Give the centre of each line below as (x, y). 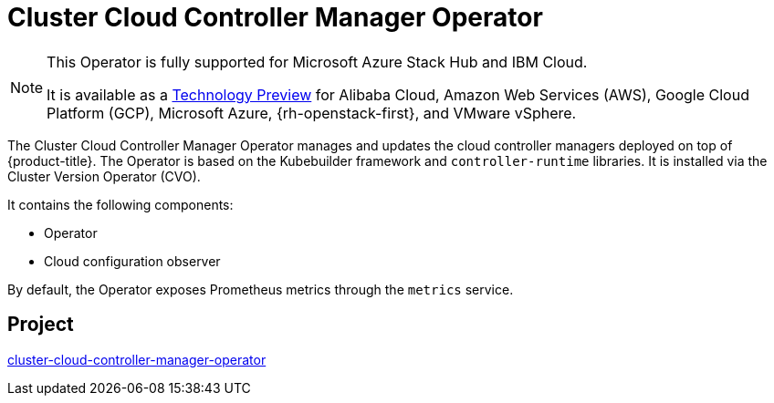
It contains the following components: (120, 204)
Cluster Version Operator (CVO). (104, 176)
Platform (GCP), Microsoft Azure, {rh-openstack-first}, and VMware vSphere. (312, 113)
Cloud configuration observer (132, 261)
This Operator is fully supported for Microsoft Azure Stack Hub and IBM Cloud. (317, 62)
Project (41, 325)
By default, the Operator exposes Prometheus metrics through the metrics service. (261, 289)
